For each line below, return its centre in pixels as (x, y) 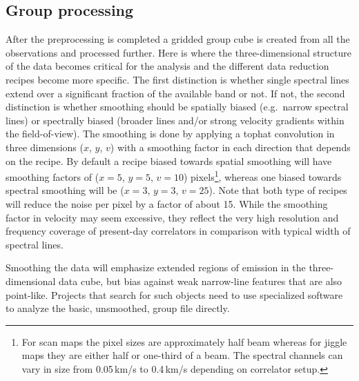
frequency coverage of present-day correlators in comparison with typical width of (178, 231)
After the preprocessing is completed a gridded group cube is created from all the (178, 39)
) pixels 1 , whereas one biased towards (262, 176)
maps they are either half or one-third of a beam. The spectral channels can (182, 355)
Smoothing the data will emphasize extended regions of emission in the (156, 267)
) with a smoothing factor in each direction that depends (230, 147)
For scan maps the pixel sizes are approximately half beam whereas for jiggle (184, 341)
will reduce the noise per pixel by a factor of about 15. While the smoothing (167, 203)
